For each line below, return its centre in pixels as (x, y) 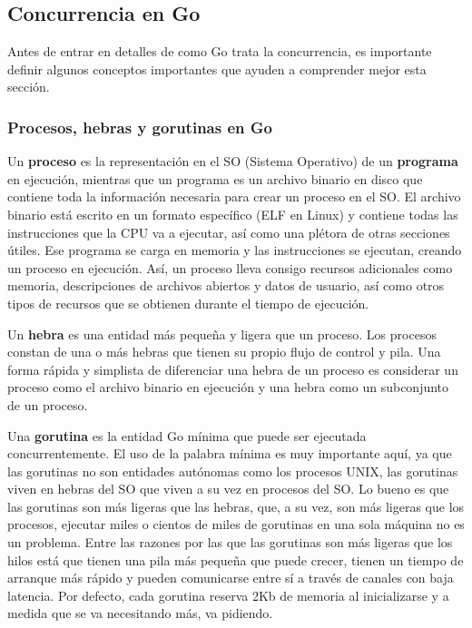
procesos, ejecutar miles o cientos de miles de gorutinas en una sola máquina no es (236, 524)
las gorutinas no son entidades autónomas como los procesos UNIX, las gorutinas (233, 471)
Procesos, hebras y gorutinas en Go (140, 127)
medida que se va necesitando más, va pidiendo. (140, 613)
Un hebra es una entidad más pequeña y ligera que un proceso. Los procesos (222, 334)
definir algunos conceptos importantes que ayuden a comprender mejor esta (217, 69)
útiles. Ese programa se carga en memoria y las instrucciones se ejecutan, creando (235, 250)
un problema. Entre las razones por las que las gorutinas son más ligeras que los (230, 542)
